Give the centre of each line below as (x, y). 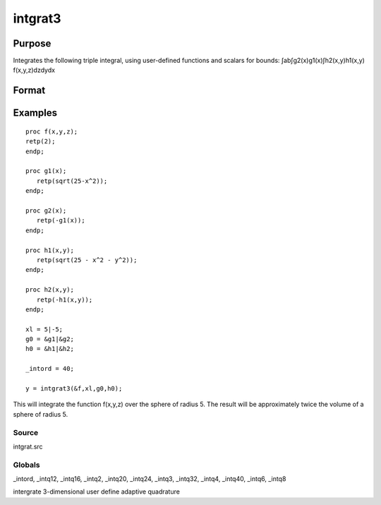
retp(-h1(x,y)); (65, 299)
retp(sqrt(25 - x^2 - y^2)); (87, 260)
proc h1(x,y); (50, 250)
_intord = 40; (50, 369)
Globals (26, 465)
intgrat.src (28, 446)
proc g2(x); (46, 211)
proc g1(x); (46, 171)
